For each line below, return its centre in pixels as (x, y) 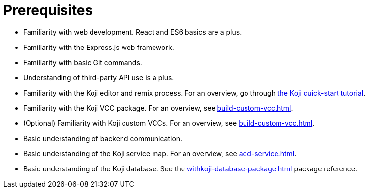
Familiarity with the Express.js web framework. (99, 47)
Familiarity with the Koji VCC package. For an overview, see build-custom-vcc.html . (158, 108)
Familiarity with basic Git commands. (83, 62)
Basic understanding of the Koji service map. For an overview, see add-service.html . (160, 153)
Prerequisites (48, 10)
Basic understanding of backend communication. (103, 138)
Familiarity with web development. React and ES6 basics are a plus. (133, 32)
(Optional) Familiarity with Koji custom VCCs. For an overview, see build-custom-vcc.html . (169, 123)
